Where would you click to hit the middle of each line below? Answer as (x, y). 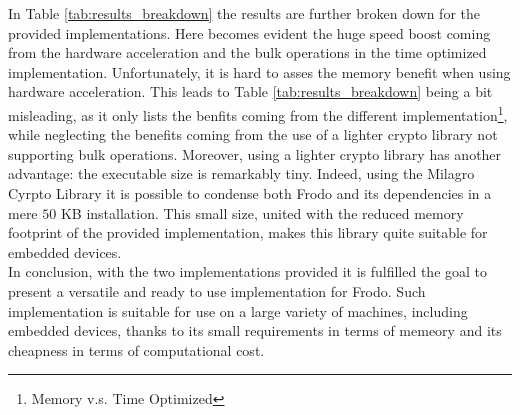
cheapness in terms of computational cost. (136, 349)
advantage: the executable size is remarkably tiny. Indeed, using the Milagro (241, 173)
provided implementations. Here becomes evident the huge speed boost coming (249, 32)
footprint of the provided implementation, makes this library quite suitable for (248, 232)
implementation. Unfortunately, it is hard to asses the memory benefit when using (259, 71)
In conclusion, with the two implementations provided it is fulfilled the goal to (248, 271)
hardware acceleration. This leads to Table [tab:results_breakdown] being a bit (250, 91)
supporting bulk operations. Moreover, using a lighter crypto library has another (255, 153)
